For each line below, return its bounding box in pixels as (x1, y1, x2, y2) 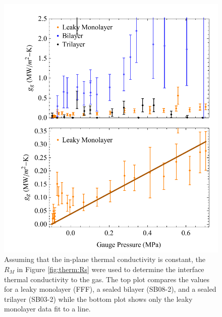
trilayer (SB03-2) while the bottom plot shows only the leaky (4, 293, 193, 304)
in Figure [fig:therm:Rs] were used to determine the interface (17, 264, 204, 275)
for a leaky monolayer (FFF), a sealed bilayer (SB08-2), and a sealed (4, 284, 216, 294)
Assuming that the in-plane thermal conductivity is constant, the (4, 254, 205, 265)
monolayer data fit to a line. (4, 303, 91, 314)
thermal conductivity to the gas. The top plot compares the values (4, 274, 210, 284)
